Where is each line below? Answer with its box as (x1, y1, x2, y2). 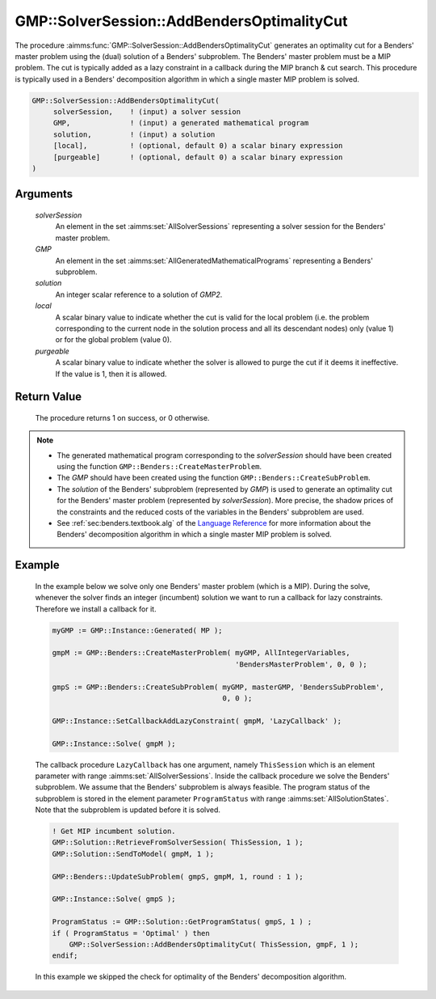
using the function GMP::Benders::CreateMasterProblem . (57, 462, 262, 472)
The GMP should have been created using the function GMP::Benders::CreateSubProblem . (57, 473, 371, 483)
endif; (52, 951, 78, 960)
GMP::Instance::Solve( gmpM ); (52, 739, 177, 748)
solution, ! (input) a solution (52, 129, 216, 139)
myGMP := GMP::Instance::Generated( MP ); (52, 625, 223, 635)
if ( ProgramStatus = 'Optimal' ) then (52, 929, 210, 938)
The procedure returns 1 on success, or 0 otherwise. (35, 413, 210, 422)
